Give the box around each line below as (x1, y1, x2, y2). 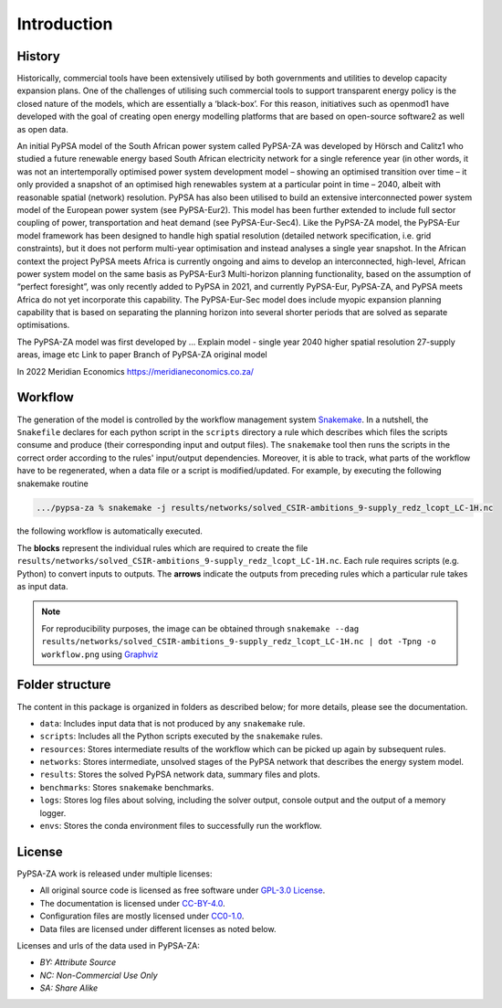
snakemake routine (16, 478, 89, 489)
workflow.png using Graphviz (41, 649, 159, 660)
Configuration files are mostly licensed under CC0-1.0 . (39, 910, 245, 922)
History (16, 48, 61, 64)
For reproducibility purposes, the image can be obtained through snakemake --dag (41, 622, 360, 634)
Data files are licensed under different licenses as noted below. (39, 923, 277, 934)
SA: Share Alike (39, 982, 99, 993)
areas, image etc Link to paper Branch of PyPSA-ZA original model (16, 349, 268, 360)
